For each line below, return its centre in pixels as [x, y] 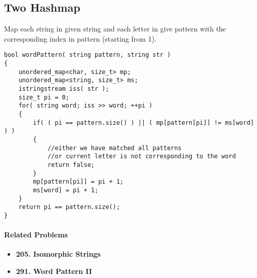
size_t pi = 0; [44, 97]
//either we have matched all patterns [114, 148]
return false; [71, 165]
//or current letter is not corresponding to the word [142, 157]
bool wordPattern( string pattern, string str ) [88, 55]
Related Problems [36, 235]
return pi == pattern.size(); [69, 207]
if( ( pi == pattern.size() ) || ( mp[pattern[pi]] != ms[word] [143, 123]
